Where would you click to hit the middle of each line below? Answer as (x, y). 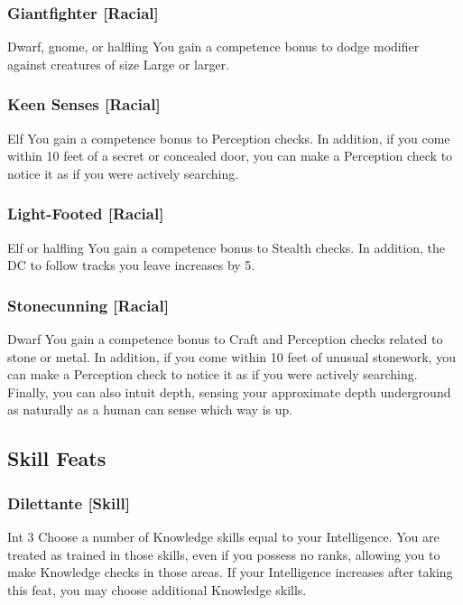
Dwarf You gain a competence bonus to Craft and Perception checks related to (225, 339)
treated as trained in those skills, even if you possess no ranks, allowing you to (224, 554)
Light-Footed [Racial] (86, 214)
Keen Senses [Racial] (84, 104)
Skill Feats (57, 458)
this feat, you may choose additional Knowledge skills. (157, 589)
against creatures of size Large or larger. (119, 64)
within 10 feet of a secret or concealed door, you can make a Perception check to (230, 156)
